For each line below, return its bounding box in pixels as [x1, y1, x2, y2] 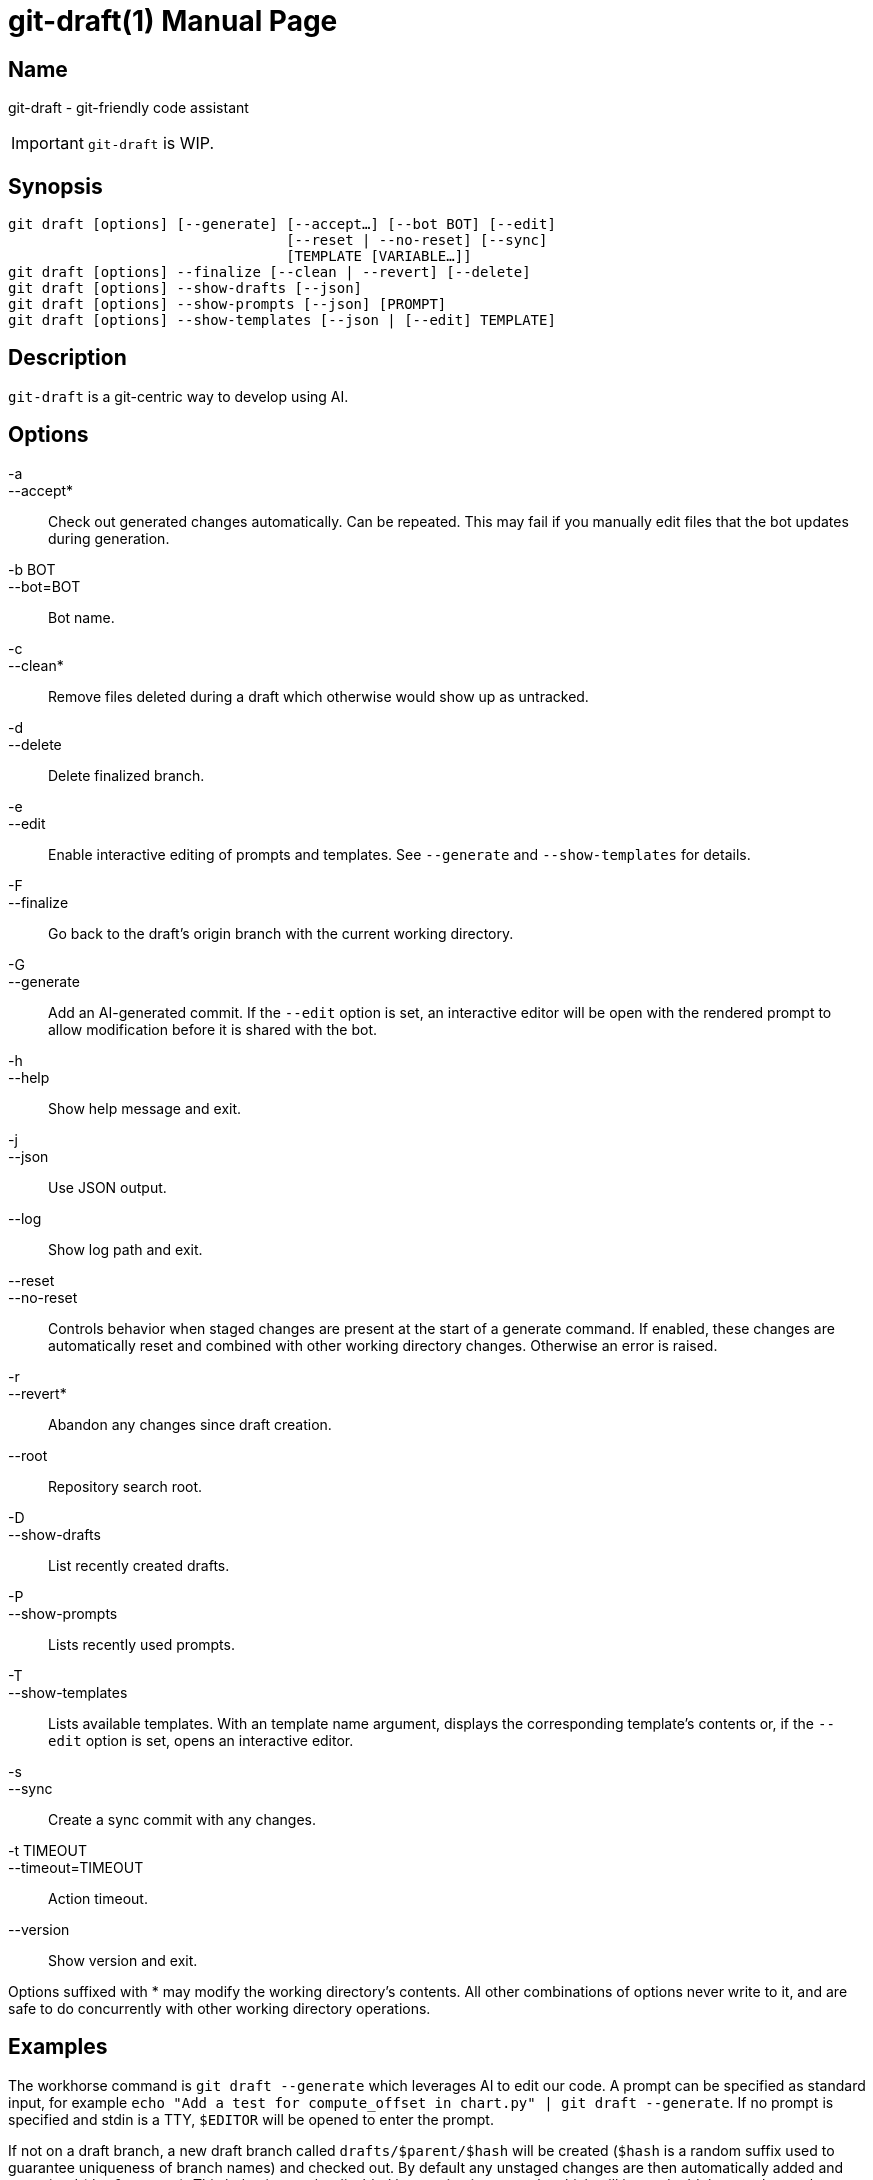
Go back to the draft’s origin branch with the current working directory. [48, 924, 514, 942]
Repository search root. [48, 1477, 203, 1495]
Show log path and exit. [48, 1240, 203, 1258]
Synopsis [8, 173, 103, 199]
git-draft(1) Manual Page [8, 4, 338, 38]
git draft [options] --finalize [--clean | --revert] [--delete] [8, 264, 531, 281]
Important [11, 133, 84, 154]
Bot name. [48, 608, 115, 626]
